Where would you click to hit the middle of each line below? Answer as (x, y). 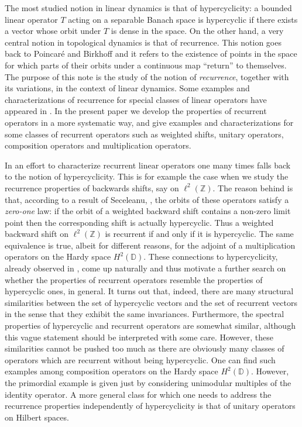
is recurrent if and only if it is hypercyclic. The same (199, 234)
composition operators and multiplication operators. (98, 145)
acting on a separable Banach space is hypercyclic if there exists (183, 19)
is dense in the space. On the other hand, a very (197, 31)
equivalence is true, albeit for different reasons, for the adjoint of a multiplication (150, 245)
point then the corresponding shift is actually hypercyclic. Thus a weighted (139, 222)
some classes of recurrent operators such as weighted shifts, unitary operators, (144, 134)
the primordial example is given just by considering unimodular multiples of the (148, 383)
